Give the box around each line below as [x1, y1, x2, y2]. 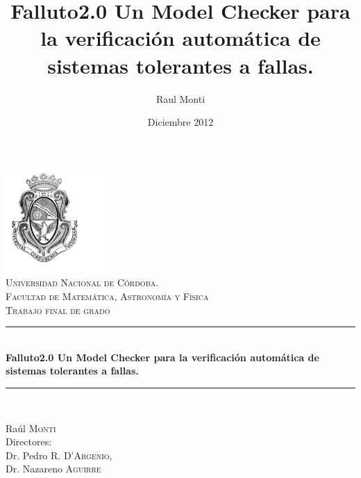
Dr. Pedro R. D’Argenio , [6, 447, 112, 462]
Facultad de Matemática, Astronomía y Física [6, 289, 209, 304]
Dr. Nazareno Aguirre [6, 461, 101, 476]
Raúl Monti [6, 420, 56, 435]
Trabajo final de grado [6, 302, 110, 317]
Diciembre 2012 [147, 115, 214, 129]
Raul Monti [156, 91, 205, 106]
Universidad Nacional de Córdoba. [6, 275, 159, 290]
